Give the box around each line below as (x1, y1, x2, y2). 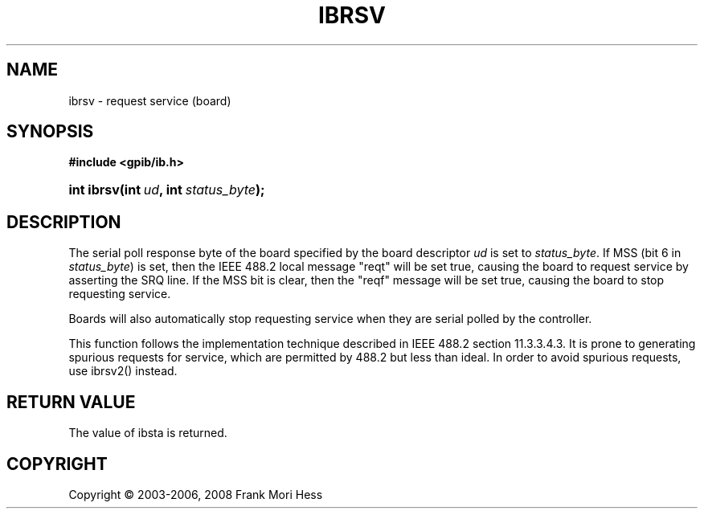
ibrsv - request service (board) (68, 93, 231, 108)
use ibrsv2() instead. (68, 364, 178, 378)
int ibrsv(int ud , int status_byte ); (68, 182, 265, 198)
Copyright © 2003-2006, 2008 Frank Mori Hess (68, 487, 323, 501)
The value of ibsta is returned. (68, 426, 227, 440)
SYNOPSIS (6, 121, 94, 142)
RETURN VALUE (6, 391, 136, 412)
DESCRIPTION (6, 211, 121, 232)
